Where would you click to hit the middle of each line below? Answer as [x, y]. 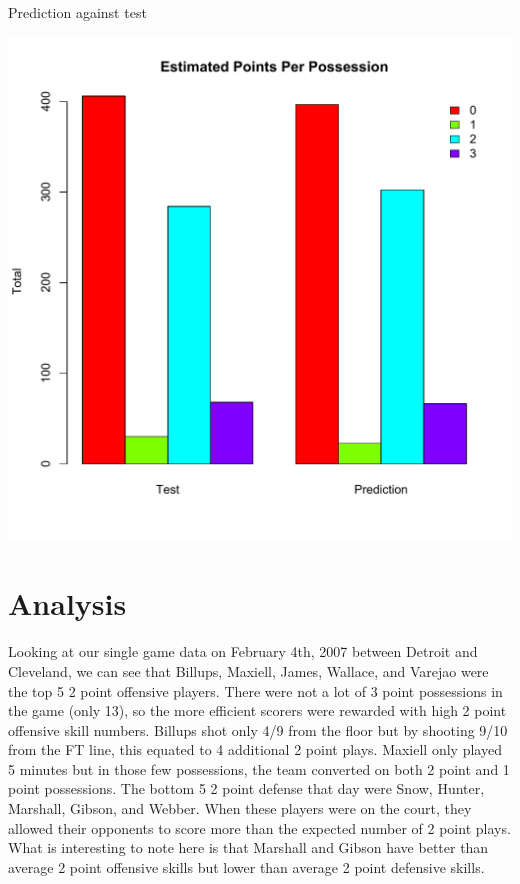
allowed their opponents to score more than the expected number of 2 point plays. [259, 827]
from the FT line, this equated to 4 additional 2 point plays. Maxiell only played [255, 749]
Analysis [67, 603]
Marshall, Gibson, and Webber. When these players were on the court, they [240, 808]
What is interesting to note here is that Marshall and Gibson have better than [248, 847]
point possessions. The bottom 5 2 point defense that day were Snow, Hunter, [246, 788]
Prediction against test [77, 12]
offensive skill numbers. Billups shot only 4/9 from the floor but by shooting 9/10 [258, 729]
